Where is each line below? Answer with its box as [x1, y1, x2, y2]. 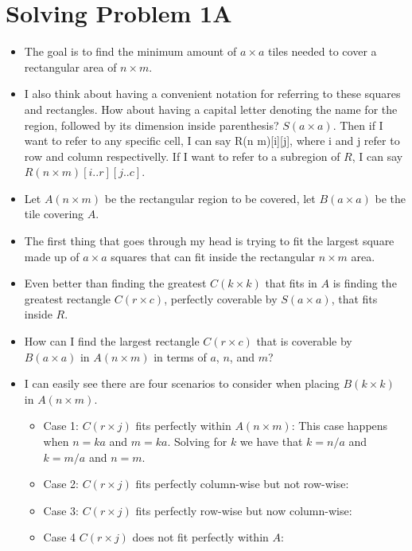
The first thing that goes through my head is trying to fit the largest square [24, 233, 395, 249]
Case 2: [43, 475, 79, 492]
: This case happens [291, 417, 388, 434]
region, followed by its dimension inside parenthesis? [24, 116, 279, 133]
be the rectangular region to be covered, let [104, 190, 316, 206]
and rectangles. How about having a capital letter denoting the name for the [24, 100, 398, 117]
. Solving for [167, 433, 227, 449]
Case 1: [43, 417, 79, 434]
